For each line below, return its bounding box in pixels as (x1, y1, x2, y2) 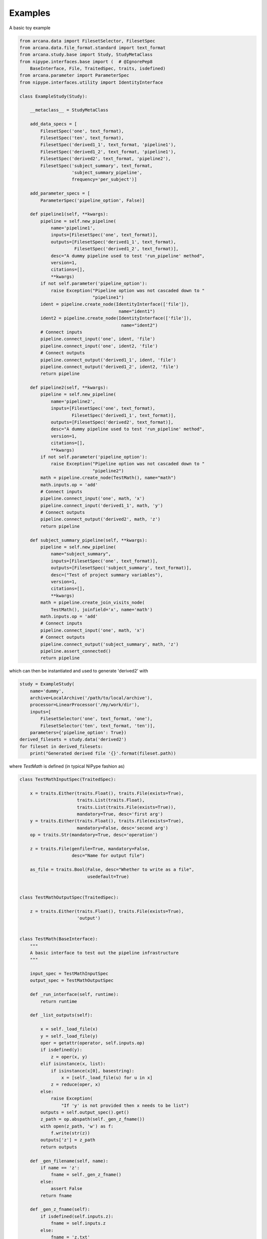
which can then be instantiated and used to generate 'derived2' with (9, 668, 148, 674)
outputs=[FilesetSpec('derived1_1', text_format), (50, 239, 177, 245)
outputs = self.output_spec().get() (40, 1109, 130, 1115)
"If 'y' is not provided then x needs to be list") (61, 1103, 189, 1108)
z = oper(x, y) (50, 1054, 88, 1060)
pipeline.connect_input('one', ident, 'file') (40, 336, 155, 342)
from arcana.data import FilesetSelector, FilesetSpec (19, 38, 155, 44)
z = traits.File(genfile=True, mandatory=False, (30, 846, 150, 852)
